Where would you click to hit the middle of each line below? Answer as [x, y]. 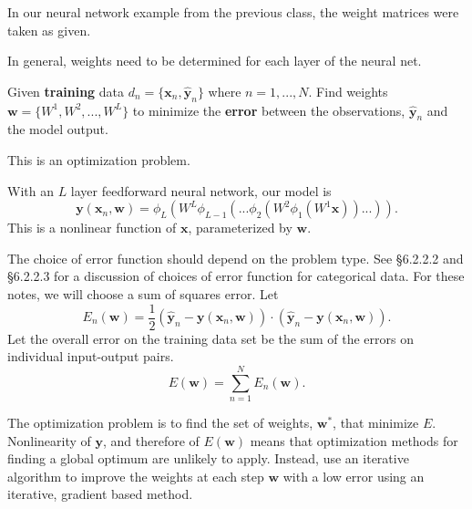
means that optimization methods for [354, 440]
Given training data [66, 91]
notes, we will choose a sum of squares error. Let [143, 293]
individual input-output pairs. [91, 356]
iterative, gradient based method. [100, 494]
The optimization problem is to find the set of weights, [160, 422]
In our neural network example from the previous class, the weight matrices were [233, 12]
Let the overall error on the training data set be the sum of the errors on [210, 338]
